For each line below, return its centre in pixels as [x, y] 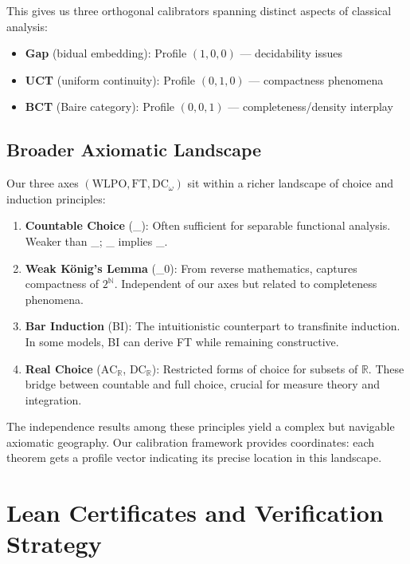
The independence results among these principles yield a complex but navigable [201, 426]
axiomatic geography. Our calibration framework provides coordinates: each [191, 442]
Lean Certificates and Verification [195, 513]
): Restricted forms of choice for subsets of [255, 368]
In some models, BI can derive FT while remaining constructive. [182, 341]
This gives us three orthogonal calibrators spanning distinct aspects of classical [199, 10]
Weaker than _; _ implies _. [96, 241]
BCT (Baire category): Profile [100, 106]
